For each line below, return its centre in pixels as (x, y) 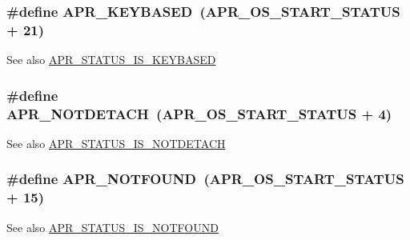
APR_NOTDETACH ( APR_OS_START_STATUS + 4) (199, 113)
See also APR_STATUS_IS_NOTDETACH (116, 143)
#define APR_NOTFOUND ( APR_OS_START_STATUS (205, 179)
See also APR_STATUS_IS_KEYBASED (111, 60)
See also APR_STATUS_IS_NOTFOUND (113, 227)
